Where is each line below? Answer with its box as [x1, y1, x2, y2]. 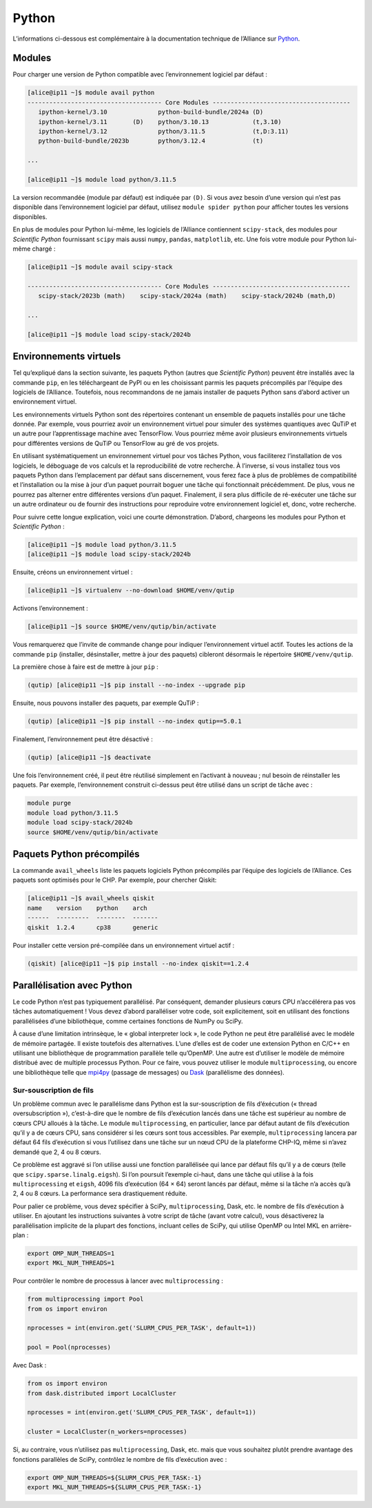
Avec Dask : [12, 1361, 47, 1370]
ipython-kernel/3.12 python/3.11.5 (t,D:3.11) [38, 127, 289, 135]
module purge [27, 799, 72, 807]
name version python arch [27, 904, 147, 912]
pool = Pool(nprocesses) [27, 1343, 112, 1352]
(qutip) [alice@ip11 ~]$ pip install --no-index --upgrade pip [27, 681, 246, 689]
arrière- [329, 1221, 352, 1230]
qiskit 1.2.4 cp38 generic [27, 923, 158, 931]
